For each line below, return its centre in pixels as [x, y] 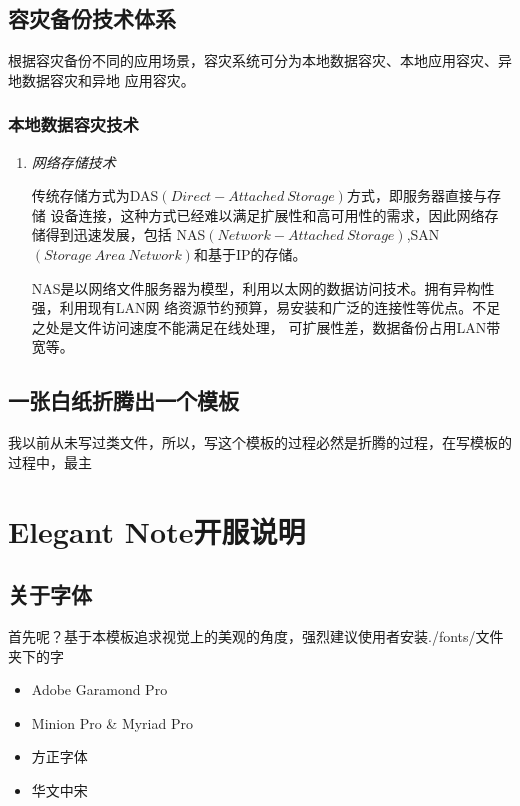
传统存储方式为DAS [95, 195]
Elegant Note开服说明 [157, 530]
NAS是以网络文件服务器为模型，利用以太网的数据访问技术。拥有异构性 [263, 287]
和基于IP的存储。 [250, 253]
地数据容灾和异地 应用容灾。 [101, 79]
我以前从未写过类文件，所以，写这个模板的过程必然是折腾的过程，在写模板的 [260, 442]
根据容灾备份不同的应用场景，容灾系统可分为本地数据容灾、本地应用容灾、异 [260, 60]
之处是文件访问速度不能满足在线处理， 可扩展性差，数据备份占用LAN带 [266, 326]
